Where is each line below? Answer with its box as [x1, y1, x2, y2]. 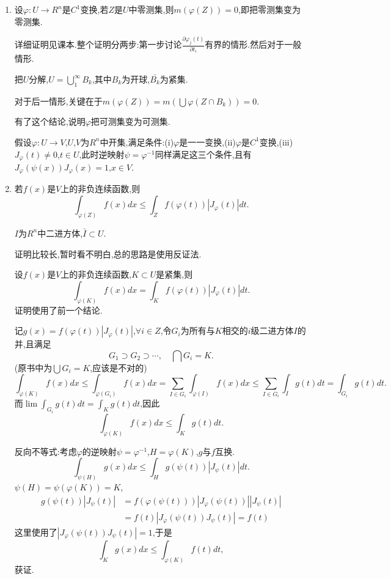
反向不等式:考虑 [14, 444, 77, 457]
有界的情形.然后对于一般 [205, 38, 302, 51]
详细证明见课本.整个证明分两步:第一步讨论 [14, 38, 182, 51]
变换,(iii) [259, 135, 293, 148]
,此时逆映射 [79, 147, 125, 160]
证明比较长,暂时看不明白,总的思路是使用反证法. [14, 247, 202, 260]
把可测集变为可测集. [90, 115, 170, 128]
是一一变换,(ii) [179, 135, 236, 148]
